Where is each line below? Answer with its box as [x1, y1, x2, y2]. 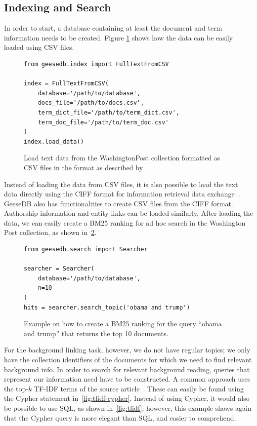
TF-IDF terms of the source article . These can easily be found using [34, 383, 244, 393]
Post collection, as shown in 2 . [4, 227, 97, 237]
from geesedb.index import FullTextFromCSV [24, 60, 169, 68]
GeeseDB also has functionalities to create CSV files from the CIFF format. [4, 198, 233, 208]
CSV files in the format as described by [24, 162, 143, 172]
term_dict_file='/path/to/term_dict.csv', [38, 109, 179, 116]
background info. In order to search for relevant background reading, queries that [4, 364, 250, 374]
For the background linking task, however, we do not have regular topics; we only [4, 345, 251, 355]
